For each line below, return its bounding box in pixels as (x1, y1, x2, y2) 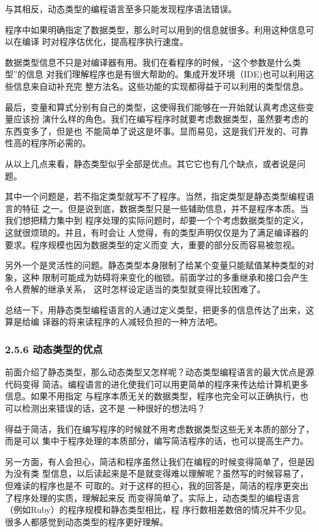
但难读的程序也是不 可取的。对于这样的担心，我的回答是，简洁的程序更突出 (5, 479, 309, 492)
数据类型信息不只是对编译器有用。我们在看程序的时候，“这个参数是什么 (5, 55, 293, 68)
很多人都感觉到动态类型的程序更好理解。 (5, 515, 168, 528)
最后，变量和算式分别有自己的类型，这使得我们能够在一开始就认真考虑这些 (5, 100, 306, 113)
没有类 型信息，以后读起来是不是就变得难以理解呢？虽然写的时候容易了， (13, 467, 309, 480)
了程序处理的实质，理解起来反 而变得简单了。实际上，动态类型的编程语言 (5, 491, 300, 504)
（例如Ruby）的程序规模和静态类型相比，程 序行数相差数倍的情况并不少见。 (5, 503, 312, 516)
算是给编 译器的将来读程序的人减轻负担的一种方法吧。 (5, 315, 223, 328)
